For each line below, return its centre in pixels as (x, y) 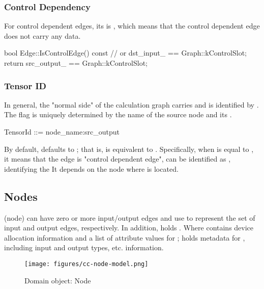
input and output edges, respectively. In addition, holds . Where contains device (129, 228)
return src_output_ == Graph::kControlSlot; (76, 63)
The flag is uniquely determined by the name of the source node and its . (118, 114)
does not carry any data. (42, 35)
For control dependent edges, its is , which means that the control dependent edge (132, 26)
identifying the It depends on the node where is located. (91, 168)
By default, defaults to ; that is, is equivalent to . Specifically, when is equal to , (129, 149)
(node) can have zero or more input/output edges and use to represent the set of (130, 217)
